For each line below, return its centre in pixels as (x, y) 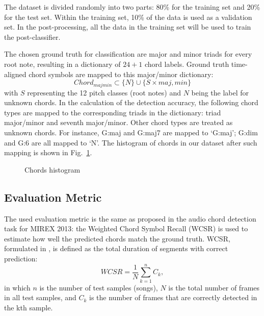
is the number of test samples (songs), (99, 287)
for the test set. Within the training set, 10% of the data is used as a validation (128, 17)
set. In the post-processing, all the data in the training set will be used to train (128, 27)
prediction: (21, 258)
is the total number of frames (214, 287)
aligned (15, 74)
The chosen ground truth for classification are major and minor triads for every (128, 54)
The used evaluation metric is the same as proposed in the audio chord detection (130, 218)
